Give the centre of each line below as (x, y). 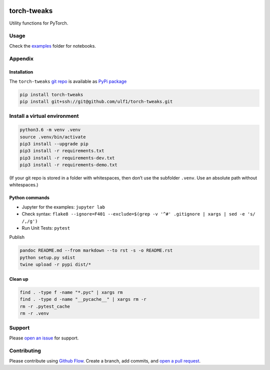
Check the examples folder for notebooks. (52, 46)
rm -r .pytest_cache (45, 306)
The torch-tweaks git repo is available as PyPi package (68, 81)
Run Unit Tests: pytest (46, 228)
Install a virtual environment (44, 116)
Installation (21, 72)
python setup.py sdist (47, 257)
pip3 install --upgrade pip (54, 144)
